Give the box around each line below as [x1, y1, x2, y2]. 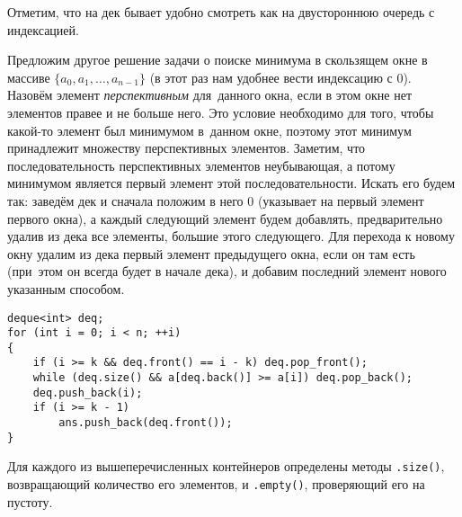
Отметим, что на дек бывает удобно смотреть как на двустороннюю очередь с [7, 3, 435, 21]
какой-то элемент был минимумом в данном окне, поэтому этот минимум [7, 120, 412, 139]
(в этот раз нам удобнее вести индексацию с [149, 67, 393, 86]
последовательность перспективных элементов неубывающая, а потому [7, 156, 395, 174]
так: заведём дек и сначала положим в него [7, 191, 244, 209]
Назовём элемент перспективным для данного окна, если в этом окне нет [7, 85, 413, 104]
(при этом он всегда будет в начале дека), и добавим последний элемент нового [7, 262, 447, 281]
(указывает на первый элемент [257, 191, 424, 209]
